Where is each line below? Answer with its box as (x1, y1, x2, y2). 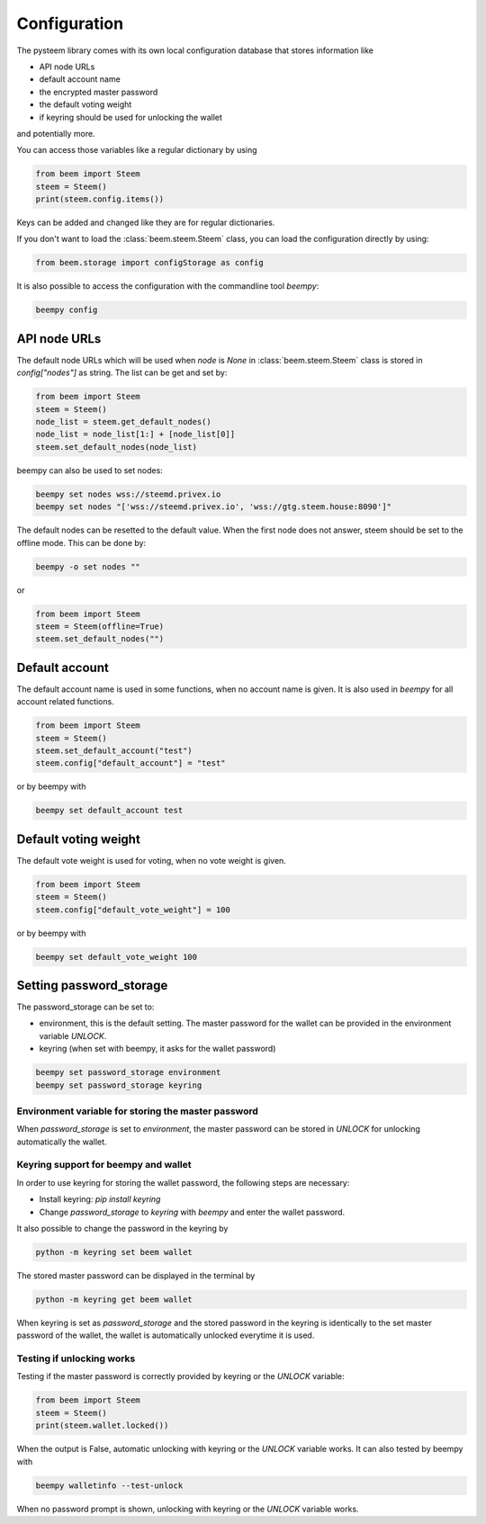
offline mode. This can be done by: (16, 537, 147, 548)
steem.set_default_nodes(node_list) (35, 442, 198, 452)
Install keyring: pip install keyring (39, 1194, 161, 1205)
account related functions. (16, 696, 114, 707)
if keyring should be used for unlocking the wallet (39, 112, 222, 122)
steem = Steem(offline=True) (35, 621, 165, 632)
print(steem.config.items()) (35, 194, 165, 204)
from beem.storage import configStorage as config (35, 257, 265, 268)
